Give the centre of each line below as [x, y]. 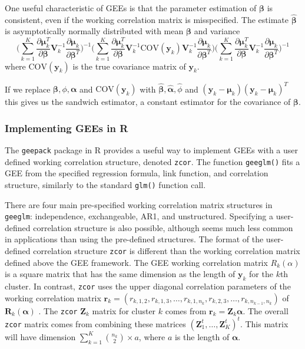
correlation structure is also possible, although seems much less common [163, 227]
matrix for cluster [124, 310]
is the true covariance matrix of [129, 66]
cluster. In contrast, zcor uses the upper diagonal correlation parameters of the [148, 286]
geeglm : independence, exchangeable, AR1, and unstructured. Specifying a [139, 216]
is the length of [202, 336]
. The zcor [58, 310]
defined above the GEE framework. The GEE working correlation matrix [136, 262]
